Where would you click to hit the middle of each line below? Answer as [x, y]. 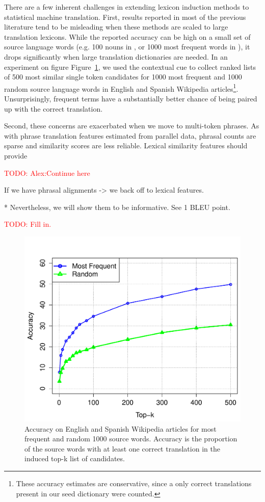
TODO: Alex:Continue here [47, 173]
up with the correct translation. [54, 108]
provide [16, 155]
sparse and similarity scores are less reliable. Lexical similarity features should [126, 146]
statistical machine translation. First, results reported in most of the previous [125, 17]
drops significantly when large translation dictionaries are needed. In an [116, 56]
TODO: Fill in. [28, 224]
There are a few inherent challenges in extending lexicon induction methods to [127, 7]
